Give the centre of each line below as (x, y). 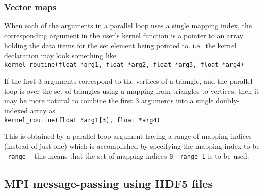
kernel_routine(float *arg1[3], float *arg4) (82, 120)
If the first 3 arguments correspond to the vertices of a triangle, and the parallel (128, 81)
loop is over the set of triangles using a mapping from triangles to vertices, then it (132, 90)
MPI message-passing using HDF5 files (108, 183)
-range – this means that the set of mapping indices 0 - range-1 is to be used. (127, 156)
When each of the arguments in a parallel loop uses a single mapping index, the (128, 26)
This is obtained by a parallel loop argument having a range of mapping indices (128, 136)
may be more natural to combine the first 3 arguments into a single (109, 101)
